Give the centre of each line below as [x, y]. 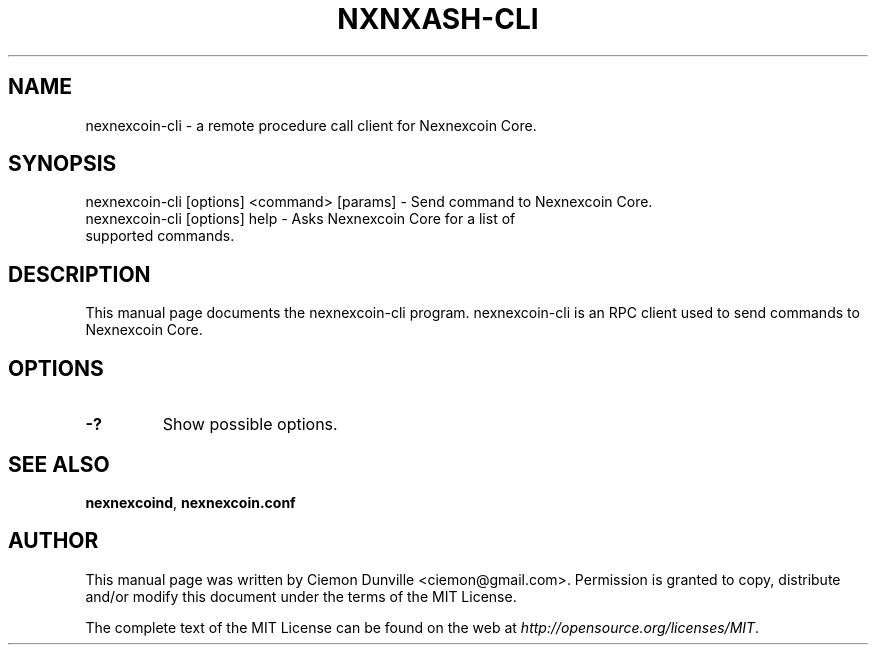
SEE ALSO [59, 464]
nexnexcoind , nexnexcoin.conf [190, 502]
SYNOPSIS [62, 164]
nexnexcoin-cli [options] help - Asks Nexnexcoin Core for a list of [300, 219]
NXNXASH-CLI [438, 19]
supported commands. [160, 236]
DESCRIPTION [79, 274]
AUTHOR [53, 541]
